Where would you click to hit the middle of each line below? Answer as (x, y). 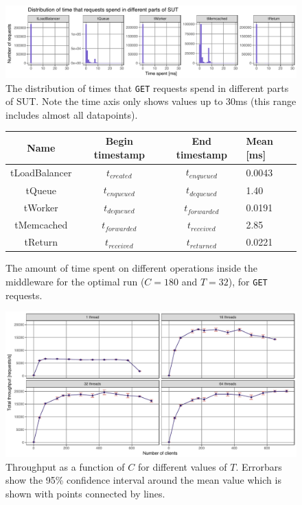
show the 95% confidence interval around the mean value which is (143, 480)
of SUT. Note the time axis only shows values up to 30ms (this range (151, 101)
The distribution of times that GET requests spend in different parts (147, 87)
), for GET (248, 282)
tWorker (41, 208)
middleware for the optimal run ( (75, 282)
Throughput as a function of (65, 466)
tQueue (41, 190)
